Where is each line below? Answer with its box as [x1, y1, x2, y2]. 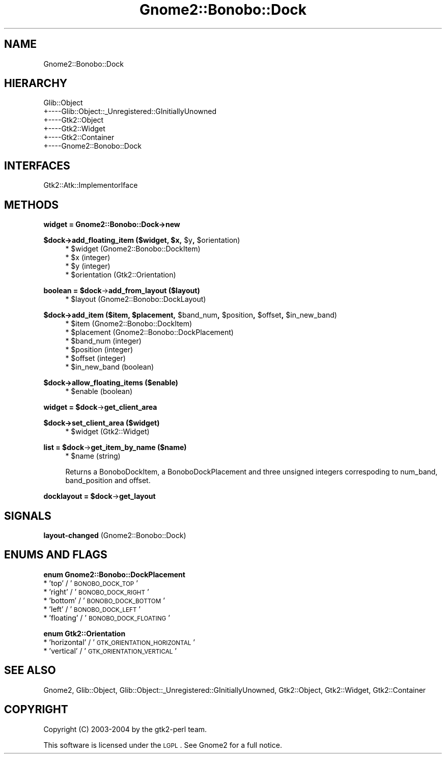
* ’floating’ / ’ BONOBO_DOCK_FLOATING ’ [43, 613, 170, 622]
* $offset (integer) [65, 354, 126, 363]
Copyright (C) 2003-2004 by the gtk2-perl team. [43, 724, 207, 734]
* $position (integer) [65, 345, 133, 354]
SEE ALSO [4, 664, 56, 677]
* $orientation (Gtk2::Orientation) [65, 270, 176, 279]
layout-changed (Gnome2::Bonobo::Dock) [43, 530, 186, 540]
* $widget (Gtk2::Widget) [65, 427, 150, 436]
